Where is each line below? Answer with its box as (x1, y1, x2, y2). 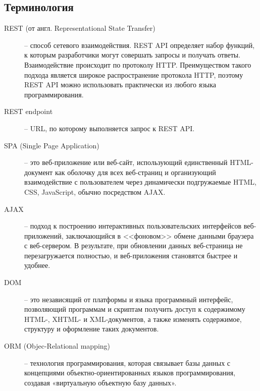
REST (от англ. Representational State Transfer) (4, 23, 155, 33)
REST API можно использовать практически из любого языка (24, 79, 216, 90)
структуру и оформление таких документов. (24, 323, 159, 334)
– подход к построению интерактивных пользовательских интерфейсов (24, 220, 242, 231)
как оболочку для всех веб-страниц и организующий (55, 166, 216, 177)
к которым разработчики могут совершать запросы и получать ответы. (24, 49, 241, 60)
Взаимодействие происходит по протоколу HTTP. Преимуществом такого (24, 59, 251, 70)
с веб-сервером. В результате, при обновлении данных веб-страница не (24, 240, 243, 251)
